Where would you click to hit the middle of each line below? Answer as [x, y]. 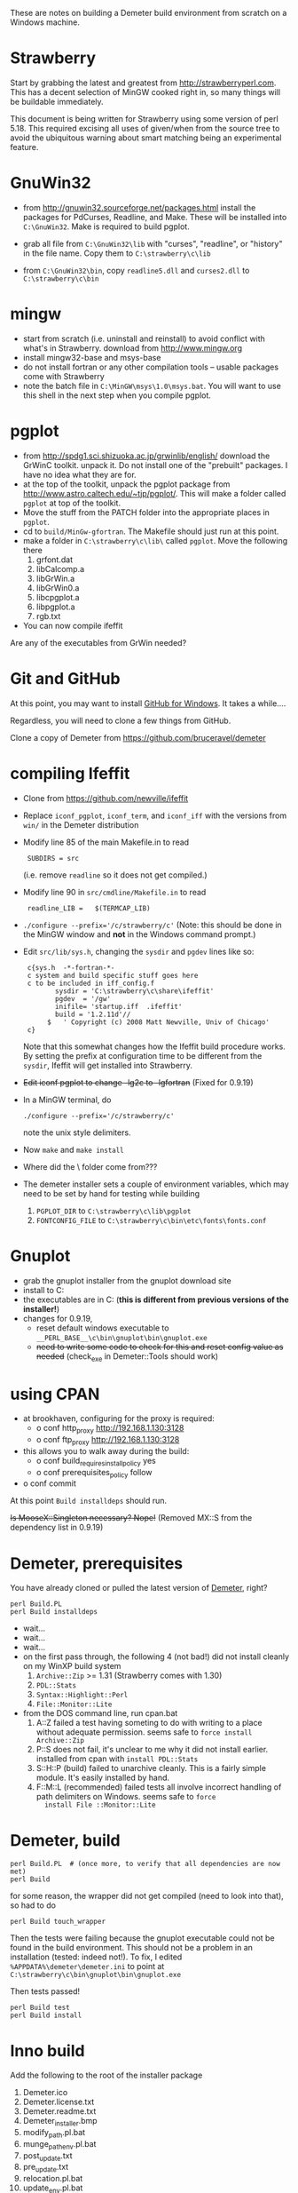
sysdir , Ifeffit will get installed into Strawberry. [108, 1065]
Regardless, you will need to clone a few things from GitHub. [121, 720]
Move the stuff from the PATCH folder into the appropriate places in [146, 512]
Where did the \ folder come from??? [90, 1166]
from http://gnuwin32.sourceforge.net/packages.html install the [139, 207]
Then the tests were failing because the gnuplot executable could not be [142, 1938]
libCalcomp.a [60, 568]
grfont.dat [55, 560]
